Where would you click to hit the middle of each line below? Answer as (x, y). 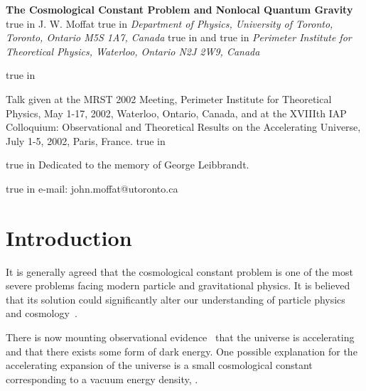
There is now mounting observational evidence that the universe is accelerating (180, 337)
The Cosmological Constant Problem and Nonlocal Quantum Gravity (179, 9)
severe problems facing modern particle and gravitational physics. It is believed (178, 285)
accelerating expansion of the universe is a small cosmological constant (159, 365)
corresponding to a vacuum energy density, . (102, 379)
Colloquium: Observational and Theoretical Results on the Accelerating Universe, (183, 127)
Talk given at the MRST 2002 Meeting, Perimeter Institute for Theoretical (169, 98)
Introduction (69, 237)
